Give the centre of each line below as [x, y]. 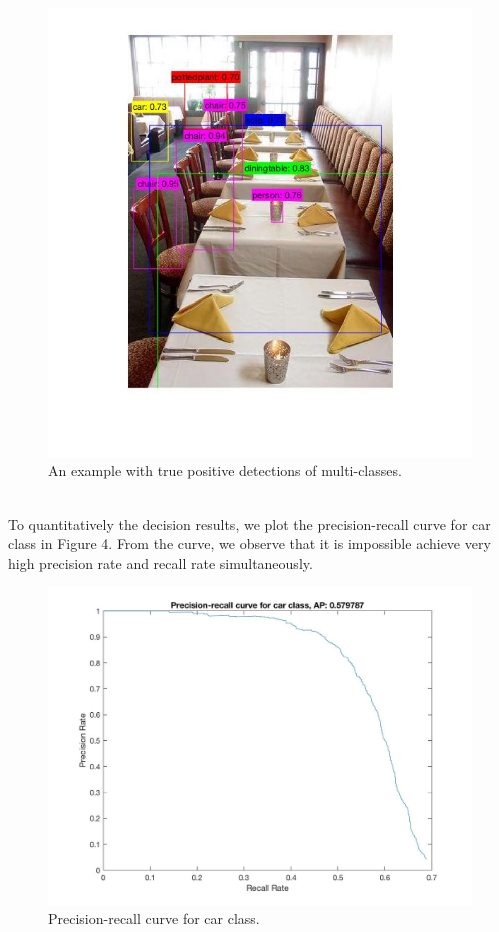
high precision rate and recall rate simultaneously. [160, 562]
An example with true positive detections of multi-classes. [225, 470]
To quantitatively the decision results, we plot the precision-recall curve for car [249, 523]
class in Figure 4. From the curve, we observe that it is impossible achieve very [249, 543]
